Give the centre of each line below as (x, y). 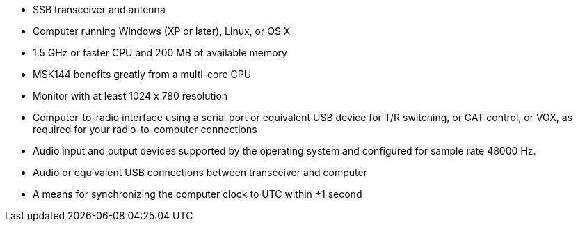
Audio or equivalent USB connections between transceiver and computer (200, 172)
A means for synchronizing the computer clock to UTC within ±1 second (198, 194)
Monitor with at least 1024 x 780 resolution (130, 96)
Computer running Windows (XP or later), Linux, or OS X (162, 31)
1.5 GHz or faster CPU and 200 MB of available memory (160, 53)
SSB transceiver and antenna (99, 9)
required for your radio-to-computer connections (145, 129)
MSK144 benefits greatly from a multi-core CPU (142, 74)
